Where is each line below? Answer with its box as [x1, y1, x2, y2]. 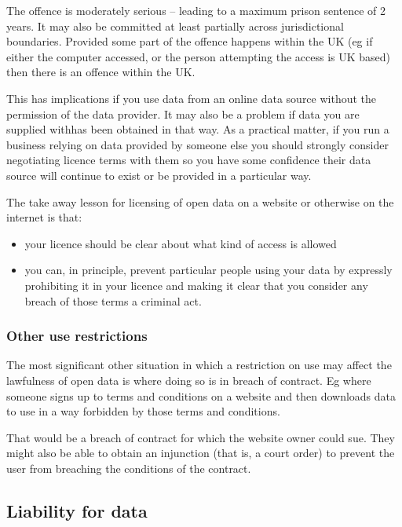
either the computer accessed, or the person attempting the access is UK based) [6, 48, 391, 64]
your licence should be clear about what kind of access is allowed [24, 235, 337, 251]
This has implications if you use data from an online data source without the [6, 90, 377, 106]
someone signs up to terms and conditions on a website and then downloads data [6, 387, 397, 404]
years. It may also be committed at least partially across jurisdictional [6, 17, 344, 34]
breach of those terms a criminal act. [24, 292, 202, 309]
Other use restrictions [6, 326, 148, 346]
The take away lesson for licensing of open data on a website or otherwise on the [6, 193, 394, 210]
